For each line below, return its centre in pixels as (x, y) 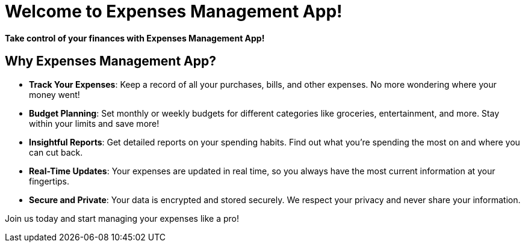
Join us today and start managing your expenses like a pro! (122, 218)
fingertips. (49, 181)
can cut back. (56, 152)
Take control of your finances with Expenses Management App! (135, 38)
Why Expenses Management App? (111, 61)
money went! (54, 94)
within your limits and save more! (94, 123)
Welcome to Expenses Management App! (174, 11)
